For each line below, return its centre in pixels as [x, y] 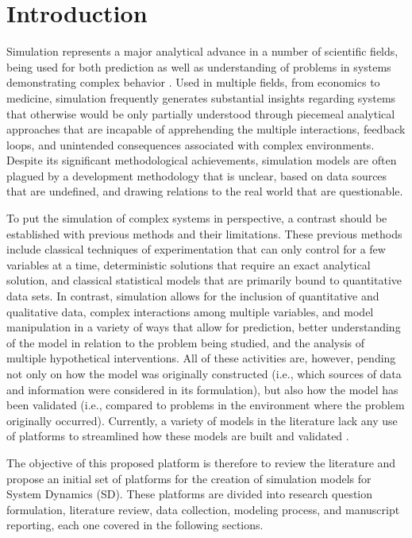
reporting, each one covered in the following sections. [135, 525]
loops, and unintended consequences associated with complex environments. [191, 144]
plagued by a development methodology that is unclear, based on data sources [197, 175]
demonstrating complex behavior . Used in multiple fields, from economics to [193, 82]
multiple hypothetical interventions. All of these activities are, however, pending [201, 358]
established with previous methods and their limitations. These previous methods [204, 233]
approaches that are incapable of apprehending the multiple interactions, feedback [206, 129]
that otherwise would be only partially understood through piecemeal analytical [201, 113]
